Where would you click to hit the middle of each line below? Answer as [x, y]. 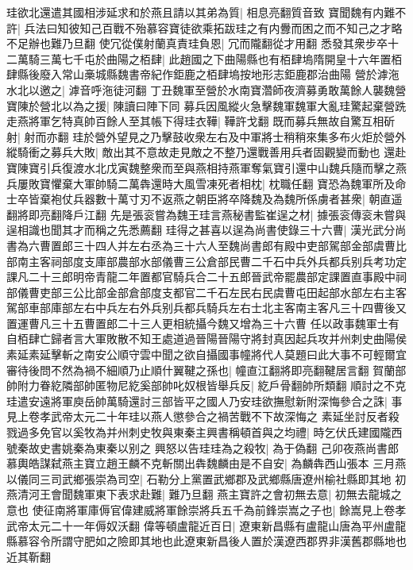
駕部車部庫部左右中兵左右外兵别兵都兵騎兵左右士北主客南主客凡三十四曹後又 [206, 308]
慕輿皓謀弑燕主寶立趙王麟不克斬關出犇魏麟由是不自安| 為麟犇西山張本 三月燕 [206, 463]
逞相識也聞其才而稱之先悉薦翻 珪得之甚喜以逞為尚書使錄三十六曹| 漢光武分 [201, 230]
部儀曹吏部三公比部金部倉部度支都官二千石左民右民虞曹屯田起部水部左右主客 [206, 292]
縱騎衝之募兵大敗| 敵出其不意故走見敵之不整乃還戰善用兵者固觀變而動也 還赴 [206, 152]
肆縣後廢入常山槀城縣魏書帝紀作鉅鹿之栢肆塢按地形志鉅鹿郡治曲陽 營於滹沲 [203, 74]
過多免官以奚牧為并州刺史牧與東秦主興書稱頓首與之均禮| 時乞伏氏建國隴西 [210, 432]
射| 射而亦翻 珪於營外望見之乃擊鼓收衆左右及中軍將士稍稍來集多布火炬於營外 [206, 136]
